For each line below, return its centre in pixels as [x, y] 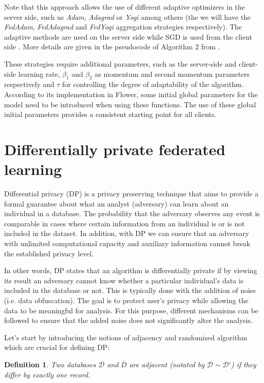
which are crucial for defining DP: [57, 347]
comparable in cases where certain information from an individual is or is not [125, 223]
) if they [244, 364]
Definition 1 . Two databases [50, 364]
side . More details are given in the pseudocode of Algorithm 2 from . [112, 47]
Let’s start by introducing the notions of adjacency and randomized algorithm [126, 337]
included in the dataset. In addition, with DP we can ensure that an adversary [127, 233]
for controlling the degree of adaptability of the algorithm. [153, 84]
